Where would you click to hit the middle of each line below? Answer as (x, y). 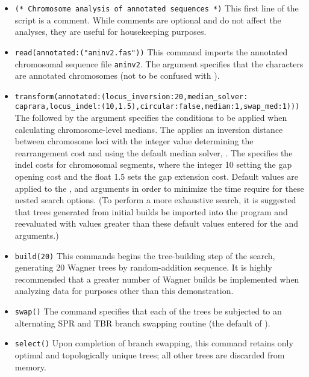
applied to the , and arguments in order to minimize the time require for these (159, 188)
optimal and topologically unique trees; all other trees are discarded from (150, 354)
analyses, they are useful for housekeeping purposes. (111, 32)
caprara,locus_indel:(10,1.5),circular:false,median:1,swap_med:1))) (157, 107)
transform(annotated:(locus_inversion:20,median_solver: (131, 97)
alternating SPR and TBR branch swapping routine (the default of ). (142, 323)
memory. (30, 366)
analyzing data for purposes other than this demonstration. (124, 291)
